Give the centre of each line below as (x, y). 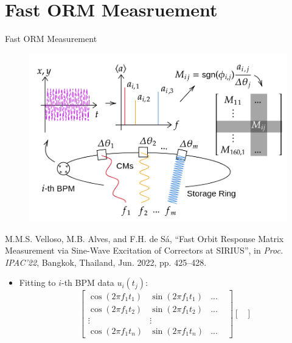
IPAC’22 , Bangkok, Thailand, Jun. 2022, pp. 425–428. (106, 262)
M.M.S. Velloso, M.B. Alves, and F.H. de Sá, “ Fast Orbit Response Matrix (144, 238)
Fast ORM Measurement (51, 39)
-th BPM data (88, 282)
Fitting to (37, 282)
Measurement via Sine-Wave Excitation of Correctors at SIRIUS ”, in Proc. (144, 250)
